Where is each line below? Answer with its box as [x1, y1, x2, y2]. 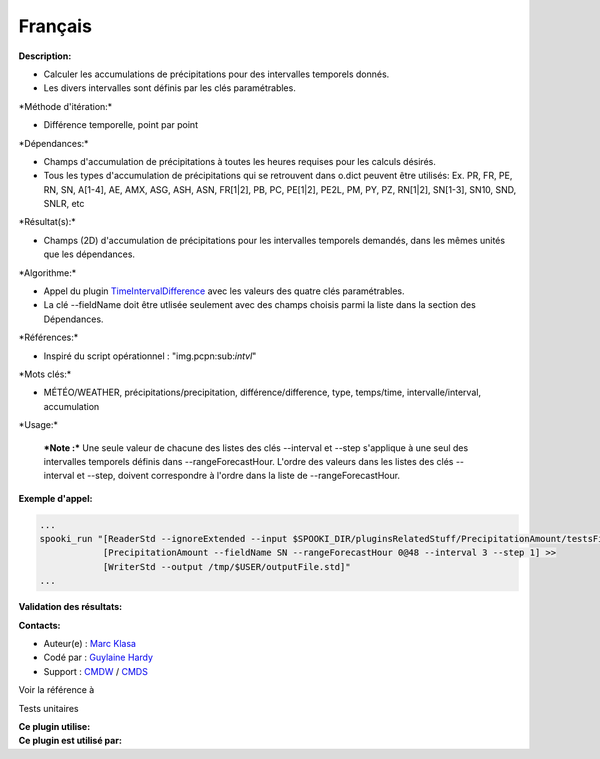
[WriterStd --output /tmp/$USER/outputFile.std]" [102, 561, 351, 572]
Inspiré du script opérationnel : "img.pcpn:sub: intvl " [43, 350, 257, 362]
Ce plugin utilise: [18, 720, 91, 732]
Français [18, 15, 92, 37]
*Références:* [18, 331, 79, 344]
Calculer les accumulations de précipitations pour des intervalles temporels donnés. [43, 68, 390, 80]
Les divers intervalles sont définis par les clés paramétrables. [43, 82, 297, 94]
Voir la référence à [18, 684, 95, 696]
